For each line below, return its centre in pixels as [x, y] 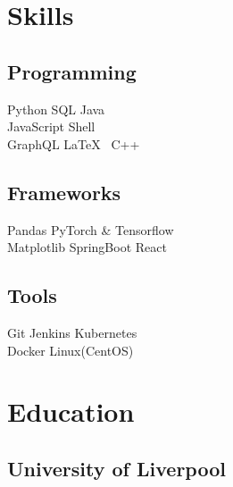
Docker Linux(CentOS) [71, 350]
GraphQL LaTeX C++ [74, 143]
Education [71, 411]
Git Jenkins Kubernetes [72, 332]
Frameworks [64, 192]
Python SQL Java [56, 109]
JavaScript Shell [51, 126]
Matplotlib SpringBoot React [87, 247]
